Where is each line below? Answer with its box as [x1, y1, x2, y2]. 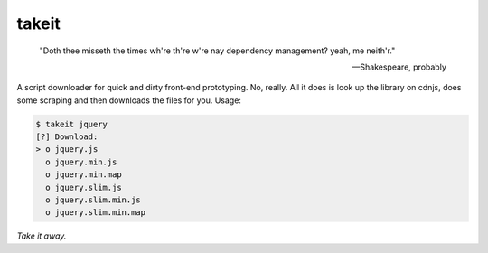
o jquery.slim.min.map [45, 208, 146, 218]
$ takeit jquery [35, 118, 108, 129]
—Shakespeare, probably [352, 61, 446, 72]
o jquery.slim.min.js [45, 195, 142, 205]
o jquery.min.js [45, 156, 117, 167]
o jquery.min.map [45, 170, 122, 180]
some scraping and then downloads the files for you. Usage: [16, 95, 241, 106]
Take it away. [16, 230, 67, 241]
